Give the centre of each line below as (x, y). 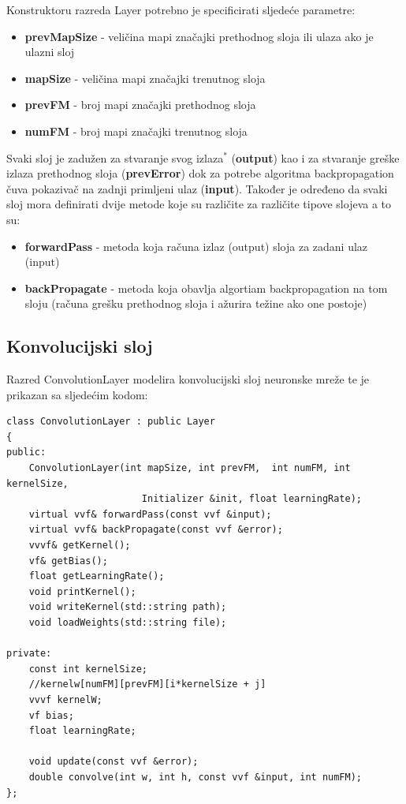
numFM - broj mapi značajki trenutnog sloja (136, 131)
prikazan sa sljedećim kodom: (77, 394)
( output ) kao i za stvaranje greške (315, 157)
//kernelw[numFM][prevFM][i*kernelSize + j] (147, 684)
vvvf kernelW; (65, 699)
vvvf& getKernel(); (80, 546)
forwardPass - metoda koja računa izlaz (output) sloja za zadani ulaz (196, 246)
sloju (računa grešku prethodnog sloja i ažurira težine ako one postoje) (196, 303)
